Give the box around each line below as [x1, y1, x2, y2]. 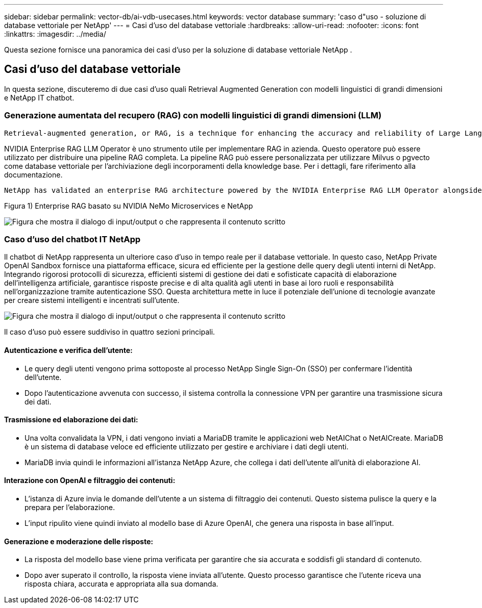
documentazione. [4, 170, 63, 179]
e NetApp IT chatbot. [4, 93, 75, 102]
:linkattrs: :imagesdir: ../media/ [4, 30, 106, 38]
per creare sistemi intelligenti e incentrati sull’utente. [4, 296, 180, 305]
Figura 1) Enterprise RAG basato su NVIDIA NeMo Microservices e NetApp [4, 201, 253, 210]
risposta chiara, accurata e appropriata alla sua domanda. [25, 579, 219, 589]
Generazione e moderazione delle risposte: [4, 537, 153, 546]
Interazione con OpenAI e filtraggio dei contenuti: [4, 476, 176, 485]
